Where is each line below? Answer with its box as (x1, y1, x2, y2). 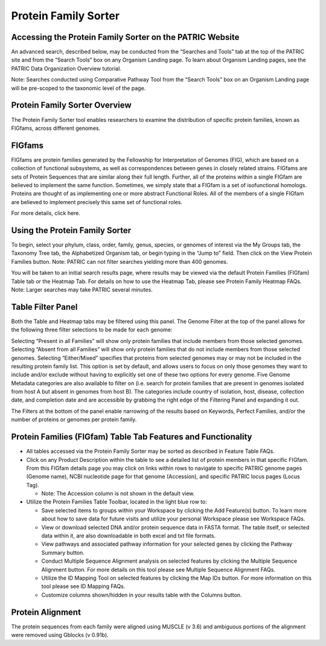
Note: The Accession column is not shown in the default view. (41, 490, 195, 497)
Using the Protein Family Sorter (11, 225, 132, 235)
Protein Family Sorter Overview (11, 100, 132, 110)
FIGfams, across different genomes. (11, 124, 101, 132)
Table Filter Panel (11, 302, 78, 312)
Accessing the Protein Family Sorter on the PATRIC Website (11, 32, 240, 42)
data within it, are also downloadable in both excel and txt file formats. (41, 532, 216, 540)
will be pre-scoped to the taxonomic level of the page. (11, 85, 146, 92)
